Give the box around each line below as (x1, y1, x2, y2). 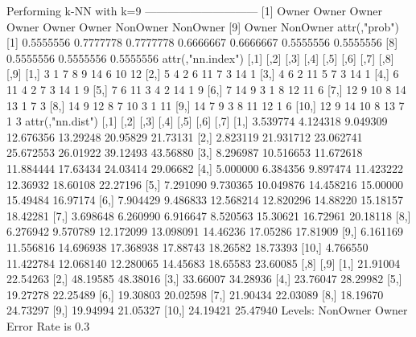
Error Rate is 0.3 (6, 317, 90, 334)
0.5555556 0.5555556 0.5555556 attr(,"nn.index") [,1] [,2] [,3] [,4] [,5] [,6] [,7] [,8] (6, 49, 394, 66)
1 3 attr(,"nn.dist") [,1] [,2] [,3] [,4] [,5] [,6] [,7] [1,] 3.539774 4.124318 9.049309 (6, 113, 388, 129)
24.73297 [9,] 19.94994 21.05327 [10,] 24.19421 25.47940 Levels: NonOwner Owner (6, 302, 408, 319)
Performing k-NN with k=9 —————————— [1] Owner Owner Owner (6, 2, 383, 18)
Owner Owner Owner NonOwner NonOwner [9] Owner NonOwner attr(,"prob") (6, 18, 400, 35)
